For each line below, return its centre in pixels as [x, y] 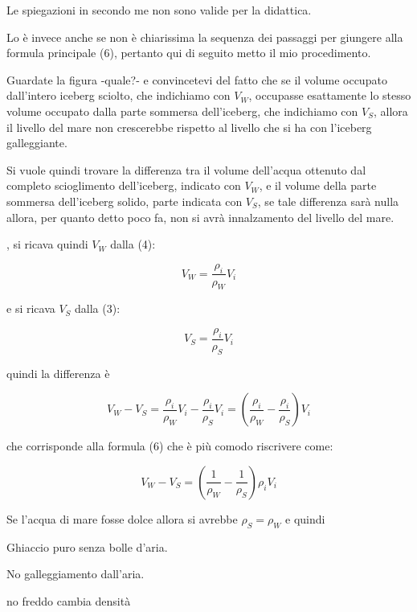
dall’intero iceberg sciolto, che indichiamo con [119, 95]
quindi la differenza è [58, 373]
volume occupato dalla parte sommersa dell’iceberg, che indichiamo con [182, 111]
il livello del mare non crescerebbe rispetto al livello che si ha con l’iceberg [189, 127]
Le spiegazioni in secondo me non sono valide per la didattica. [159, 10]
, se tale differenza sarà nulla [328, 201]
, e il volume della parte [318, 185]
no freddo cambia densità [69, 600]
